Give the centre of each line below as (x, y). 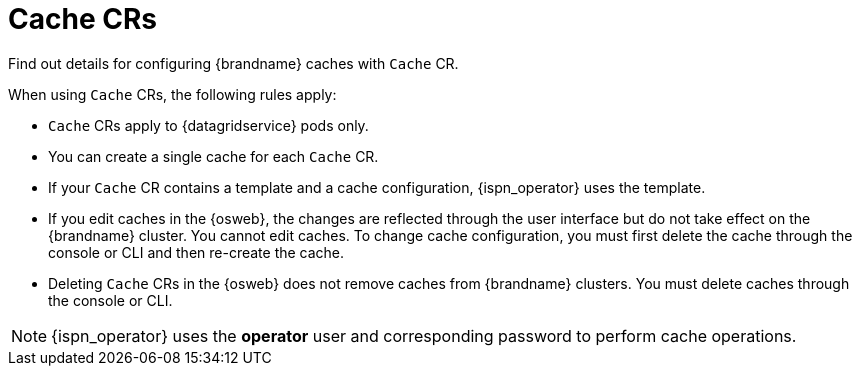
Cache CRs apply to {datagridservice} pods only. (208, 125)
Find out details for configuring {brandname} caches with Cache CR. (233, 63)
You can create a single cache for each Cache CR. (213, 156)
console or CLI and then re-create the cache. (196, 252)
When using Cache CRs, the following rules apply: (172, 94)
